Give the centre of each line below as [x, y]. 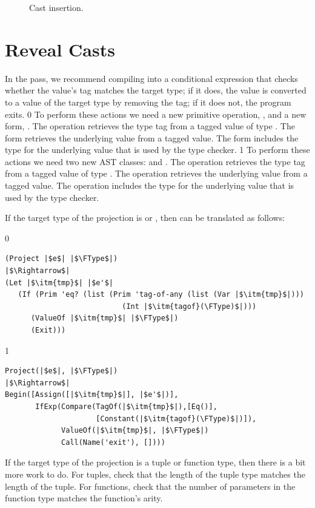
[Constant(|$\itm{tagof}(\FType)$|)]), [176, 418]
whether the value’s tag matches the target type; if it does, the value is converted [156, 90]
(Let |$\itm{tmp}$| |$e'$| [59, 283]
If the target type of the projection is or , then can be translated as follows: [145, 218]
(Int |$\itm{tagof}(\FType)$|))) [189, 306]
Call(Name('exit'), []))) [113, 442]
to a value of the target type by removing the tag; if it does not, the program [148, 102]
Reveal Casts [60, 49]
